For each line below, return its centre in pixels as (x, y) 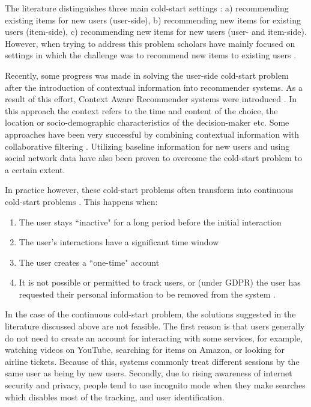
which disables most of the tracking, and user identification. (115, 396)
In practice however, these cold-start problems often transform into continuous (149, 190)
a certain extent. (35, 169)
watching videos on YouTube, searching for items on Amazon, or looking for (145, 350)
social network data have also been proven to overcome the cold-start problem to (154, 158)
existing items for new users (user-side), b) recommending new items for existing (153, 20)
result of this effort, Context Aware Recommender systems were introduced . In (151, 99)
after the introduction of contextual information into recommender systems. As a (154, 87)
